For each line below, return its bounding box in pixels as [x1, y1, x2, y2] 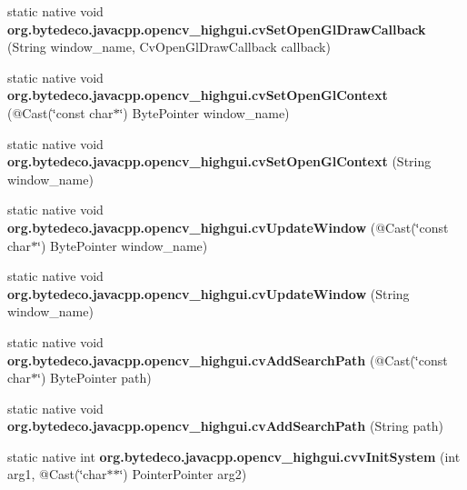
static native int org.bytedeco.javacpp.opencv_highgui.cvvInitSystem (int [7, 446, 461, 465]
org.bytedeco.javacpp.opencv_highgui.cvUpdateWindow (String [7, 284, 410, 303]
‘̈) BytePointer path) [37, 368, 152, 387]
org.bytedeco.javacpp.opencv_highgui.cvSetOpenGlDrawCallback [7, 19, 426, 38]
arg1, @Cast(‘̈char [7, 465, 107, 484]
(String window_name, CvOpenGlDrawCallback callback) [7, 37, 331, 56]
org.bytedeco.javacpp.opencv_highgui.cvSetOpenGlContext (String [7, 152, 432, 171]
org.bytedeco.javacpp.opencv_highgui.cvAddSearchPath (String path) [7, 416, 443, 435]
